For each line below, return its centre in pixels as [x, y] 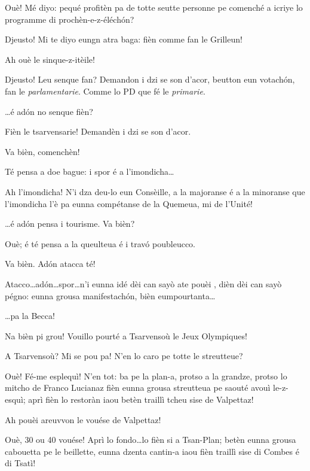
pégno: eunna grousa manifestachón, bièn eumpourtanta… [110, 295]
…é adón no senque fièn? [49, 111]
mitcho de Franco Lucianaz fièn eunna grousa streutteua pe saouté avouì [138, 388]
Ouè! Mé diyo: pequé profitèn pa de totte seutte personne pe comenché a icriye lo [154, 7]
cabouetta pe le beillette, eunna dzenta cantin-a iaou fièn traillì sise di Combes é [152, 451]
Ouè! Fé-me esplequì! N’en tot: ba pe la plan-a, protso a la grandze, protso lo [146, 376]
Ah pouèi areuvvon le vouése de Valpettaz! [83, 419]
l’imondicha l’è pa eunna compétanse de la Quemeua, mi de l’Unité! [129, 203]
